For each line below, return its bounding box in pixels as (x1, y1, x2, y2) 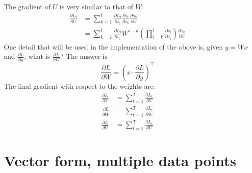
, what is (24, 51, 50, 61)
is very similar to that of (59, 1, 133, 11)
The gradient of (4, 1, 50, 11)
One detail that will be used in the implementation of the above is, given (4, 41, 223, 51)
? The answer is (60, 51, 108, 61)
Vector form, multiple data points (4, 150, 236, 171)
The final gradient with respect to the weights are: (4, 80, 155, 91)
